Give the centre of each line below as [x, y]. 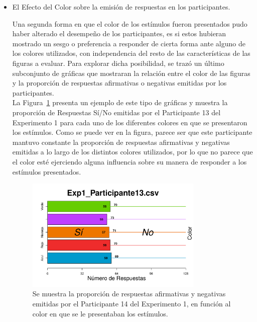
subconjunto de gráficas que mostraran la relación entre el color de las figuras [131, 73]
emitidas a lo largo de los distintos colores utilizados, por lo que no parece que [133, 152]
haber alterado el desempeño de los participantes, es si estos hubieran [119, 33]
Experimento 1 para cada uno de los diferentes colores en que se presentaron [130, 122]
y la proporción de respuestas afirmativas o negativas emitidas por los [119, 83]
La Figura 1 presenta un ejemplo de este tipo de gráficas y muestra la [120, 102]
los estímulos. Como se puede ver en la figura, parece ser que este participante [132, 132]
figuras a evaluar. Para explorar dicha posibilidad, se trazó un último [118, 63]
